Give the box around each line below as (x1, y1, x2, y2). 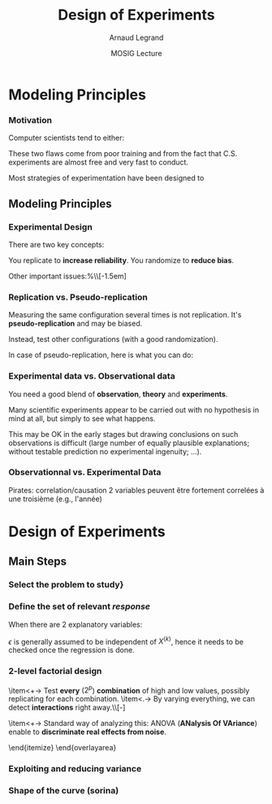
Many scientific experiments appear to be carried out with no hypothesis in (8, 404, 260, 414)
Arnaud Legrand (109, 33, 164, 42)
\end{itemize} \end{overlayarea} (8, 743, 117, 753)
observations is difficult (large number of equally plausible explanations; (8, 438, 250, 448)
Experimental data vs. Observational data (8, 370, 176, 382)
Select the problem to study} (8, 579, 124, 591)
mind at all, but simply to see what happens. (8, 413, 156, 423)
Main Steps (8, 555, 67, 569)
